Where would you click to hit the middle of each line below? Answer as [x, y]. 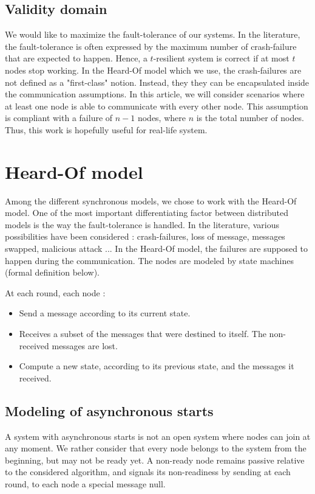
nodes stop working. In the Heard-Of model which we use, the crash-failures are [153, 70]
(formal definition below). [52, 272]
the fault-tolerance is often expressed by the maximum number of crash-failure [151, 46]
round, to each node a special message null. [85, 483]
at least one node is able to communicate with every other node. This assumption [157, 106]
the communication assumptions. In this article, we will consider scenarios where [155, 94]
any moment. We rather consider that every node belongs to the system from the [156, 448]
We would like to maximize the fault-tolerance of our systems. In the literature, [153, 34]
